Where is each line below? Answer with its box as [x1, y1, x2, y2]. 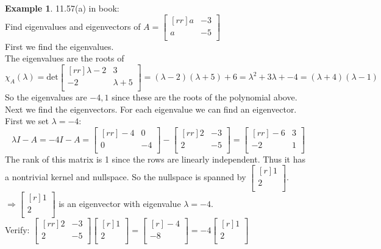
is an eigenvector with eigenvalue [59, 197, 181, 209]
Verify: [5, 223, 30, 236]
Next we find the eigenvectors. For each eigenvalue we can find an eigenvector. [5, 102, 297, 115]
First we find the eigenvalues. [5, 40, 114, 52]
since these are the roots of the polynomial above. [112, 90, 297, 103]
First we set [5, 114, 49, 127]
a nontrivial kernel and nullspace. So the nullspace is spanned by [5, 170, 246, 183]
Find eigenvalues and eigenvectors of [5, 19, 141, 32]
